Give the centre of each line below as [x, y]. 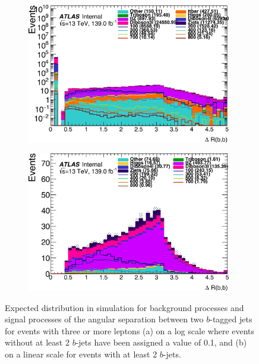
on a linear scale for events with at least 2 [81, 354]
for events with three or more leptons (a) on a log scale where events [130, 330]
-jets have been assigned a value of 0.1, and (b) [161, 342]
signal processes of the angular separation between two [104, 319]
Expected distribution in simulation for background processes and [124, 307]
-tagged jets [231, 319]
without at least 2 [37, 342]
